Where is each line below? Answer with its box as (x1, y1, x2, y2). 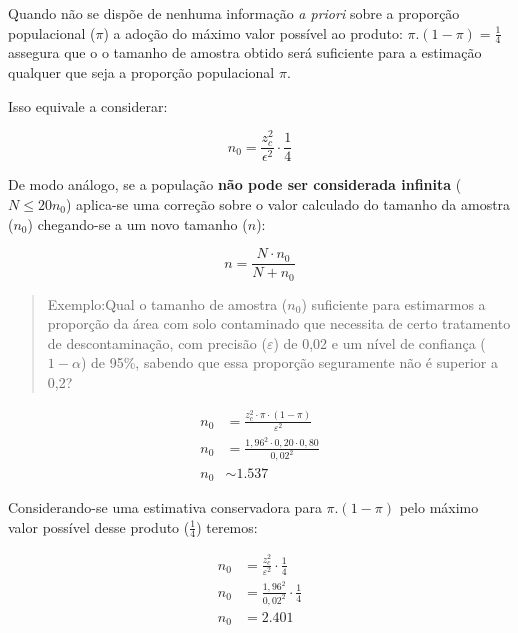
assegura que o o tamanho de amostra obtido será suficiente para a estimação (8, 42, 482, 63)
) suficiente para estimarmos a (301, 293, 486, 314)
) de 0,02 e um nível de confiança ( (273, 332, 486, 353)
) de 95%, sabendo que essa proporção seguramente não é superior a (80, 352, 498, 373)
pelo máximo (399, 496, 479, 517)
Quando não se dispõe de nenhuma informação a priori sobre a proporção (8, 3, 460, 23)
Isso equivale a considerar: (8, 95, 168, 116)
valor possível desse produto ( (8, 516, 190, 537)
